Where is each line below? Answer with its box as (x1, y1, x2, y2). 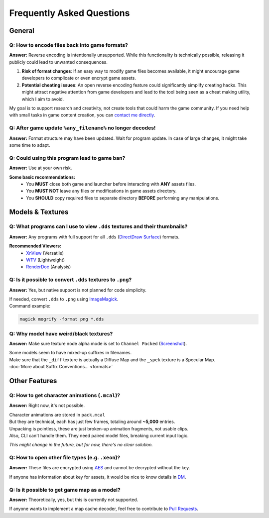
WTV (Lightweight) (26, 257, 65, 263)
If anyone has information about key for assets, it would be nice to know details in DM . (9, 474, 186, 480)
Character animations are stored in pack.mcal (9, 412, 106, 417)
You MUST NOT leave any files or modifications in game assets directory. (26, 188, 177, 194)
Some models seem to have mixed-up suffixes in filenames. (9, 350, 132, 356)
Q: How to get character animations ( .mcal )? (9, 392, 121, 399)
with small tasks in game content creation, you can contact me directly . (9, 112, 155, 118)
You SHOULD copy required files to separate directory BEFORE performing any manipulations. (26, 195, 220, 201)
